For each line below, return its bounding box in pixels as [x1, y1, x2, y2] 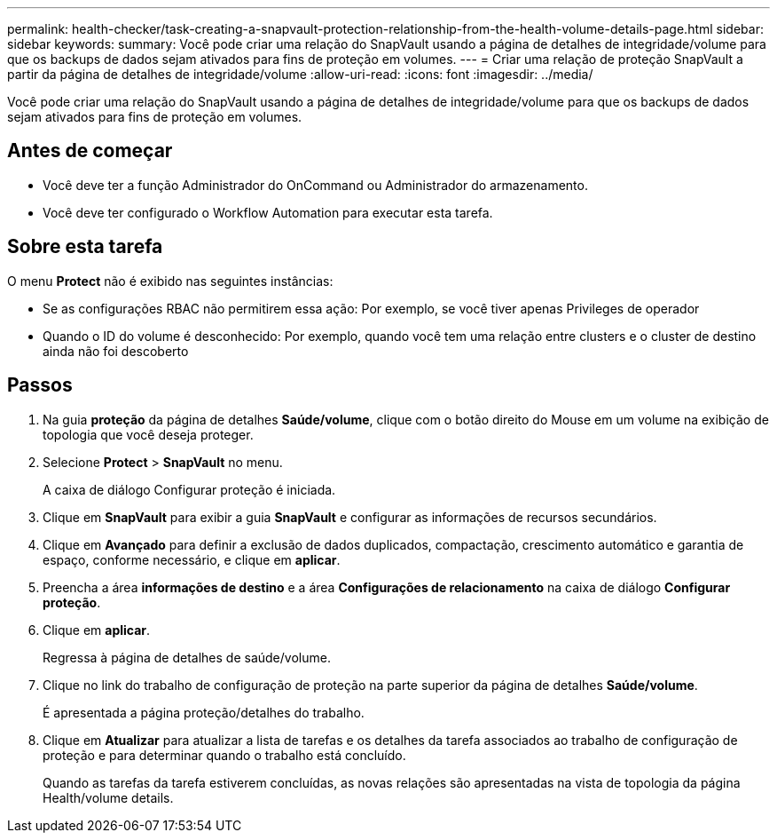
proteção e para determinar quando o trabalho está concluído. [43, 747, 406, 763]
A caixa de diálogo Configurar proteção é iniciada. [43, 481, 336, 497]
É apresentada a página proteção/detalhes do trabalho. [43, 704, 365, 720]
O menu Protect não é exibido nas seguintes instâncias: [7, 273, 334, 289]
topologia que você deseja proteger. [43, 426, 254, 442]
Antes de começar [7, 139, 173, 162]
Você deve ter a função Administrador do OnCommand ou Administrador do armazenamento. [43, 177, 588, 193]
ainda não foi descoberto [43, 343, 189, 359]
